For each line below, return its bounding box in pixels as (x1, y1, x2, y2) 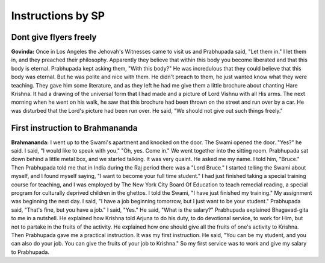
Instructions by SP (11, 9, 105, 22)
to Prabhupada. (11, 248, 50, 256)
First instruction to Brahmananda (11, 122, 138, 133)
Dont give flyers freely (11, 32, 97, 42)
